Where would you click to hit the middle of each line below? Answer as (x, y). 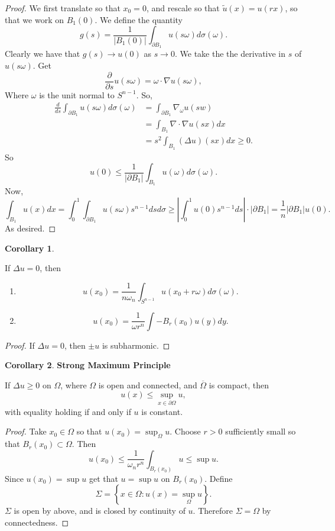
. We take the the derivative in (230, 54)
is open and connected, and (148, 384)
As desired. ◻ (30, 228)
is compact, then (239, 384)
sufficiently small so (261, 431)
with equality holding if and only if (68, 411)
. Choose (185, 431)
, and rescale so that (183, 8)
